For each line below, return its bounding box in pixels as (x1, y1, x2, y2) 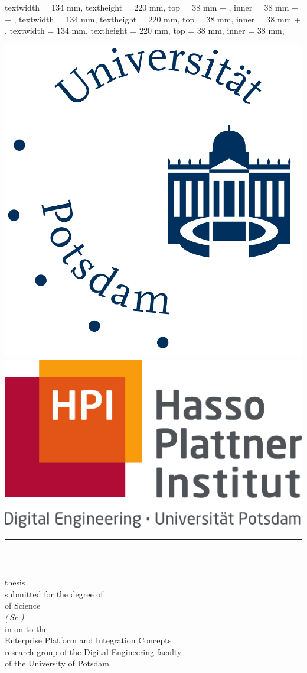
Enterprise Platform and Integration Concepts (5, 634, 172, 646)
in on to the (5, 622, 48, 635)
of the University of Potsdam (5, 657, 109, 669)
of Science (5, 599, 41, 611)
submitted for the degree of (5, 587, 103, 600)
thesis (5, 576, 25, 588)
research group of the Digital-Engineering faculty (5, 645, 182, 658)
